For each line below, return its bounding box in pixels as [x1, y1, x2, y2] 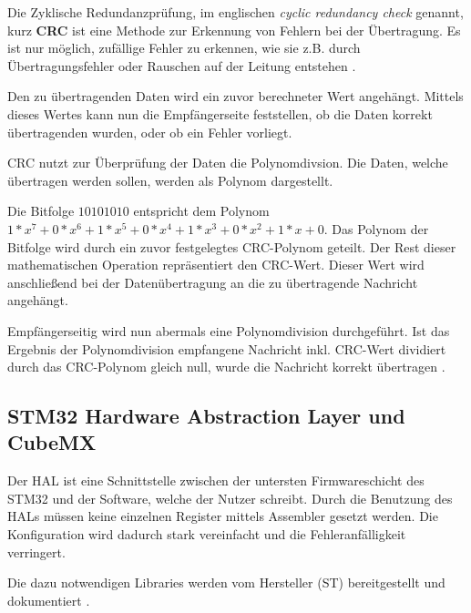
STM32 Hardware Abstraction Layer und [7, 402, 405, 430]
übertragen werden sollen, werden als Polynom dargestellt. [7, 170, 333, 189]
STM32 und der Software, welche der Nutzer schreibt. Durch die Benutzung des [7, 488, 453, 507]
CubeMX [7, 428, 97, 456]
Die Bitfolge [7, 201, 75, 220]
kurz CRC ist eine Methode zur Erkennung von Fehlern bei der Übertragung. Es [7, 20, 461, 39]
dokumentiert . [7, 590, 90, 609]
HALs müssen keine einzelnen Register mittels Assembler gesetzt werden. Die [7, 506, 438, 526]
